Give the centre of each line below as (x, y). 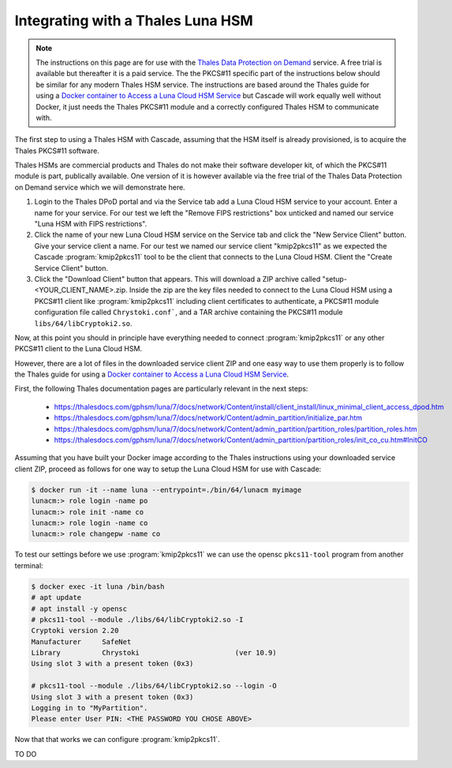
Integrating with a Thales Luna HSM (134, 21)
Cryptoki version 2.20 (75, 631)
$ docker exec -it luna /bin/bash (98, 586)
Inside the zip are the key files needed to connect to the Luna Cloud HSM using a (261, 290)
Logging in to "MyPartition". (90, 708)
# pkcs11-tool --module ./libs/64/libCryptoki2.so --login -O (154, 686)
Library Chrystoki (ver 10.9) (154, 653)
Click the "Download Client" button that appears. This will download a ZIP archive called (177, 279)
